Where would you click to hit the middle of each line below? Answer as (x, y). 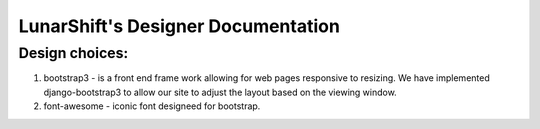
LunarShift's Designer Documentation (179, 26)
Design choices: (73, 53)
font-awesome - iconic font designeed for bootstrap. (152, 106)
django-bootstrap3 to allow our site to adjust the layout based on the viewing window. (220, 92)
